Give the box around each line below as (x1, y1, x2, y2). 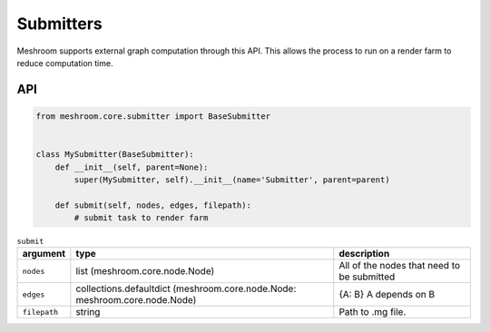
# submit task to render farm (73, 213, 209, 223)
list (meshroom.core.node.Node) (75, 265, 215, 278)
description (338, 248, 390, 260)
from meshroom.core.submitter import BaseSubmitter (35, 111, 271, 122)
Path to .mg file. (338, 306, 407, 318)
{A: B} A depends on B (338, 288, 436, 301)
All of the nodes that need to (338, 259, 461, 272)
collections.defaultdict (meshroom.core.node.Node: (75, 282, 297, 295)
